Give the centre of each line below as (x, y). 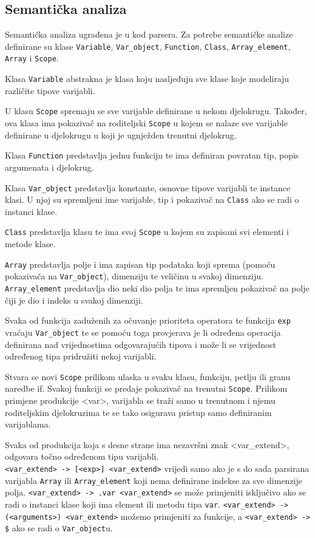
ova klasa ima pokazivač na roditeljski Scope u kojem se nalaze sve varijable (146, 123)
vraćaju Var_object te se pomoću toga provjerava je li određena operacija (143, 332)
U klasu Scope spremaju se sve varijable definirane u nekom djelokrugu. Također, (156, 111)
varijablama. (28, 424)
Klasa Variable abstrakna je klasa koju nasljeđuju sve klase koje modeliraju (147, 79)
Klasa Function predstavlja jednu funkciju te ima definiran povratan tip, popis (152, 155)
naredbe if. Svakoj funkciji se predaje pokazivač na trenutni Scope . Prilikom (146, 388)
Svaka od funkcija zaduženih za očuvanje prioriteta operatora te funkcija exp (148, 320)
